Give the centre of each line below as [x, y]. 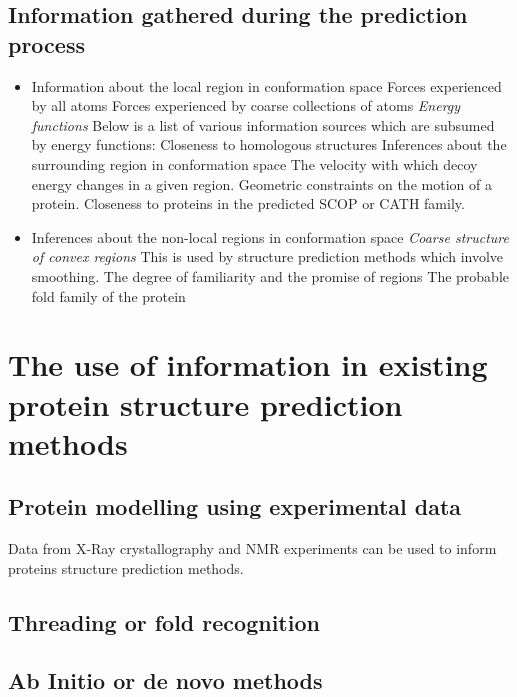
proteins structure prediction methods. [126, 567]
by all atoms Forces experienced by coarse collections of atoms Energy [246, 105]
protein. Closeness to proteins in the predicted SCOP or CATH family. [248, 203]
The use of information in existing [248, 364]
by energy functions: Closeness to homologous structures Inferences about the [269, 144]
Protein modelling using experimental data [235, 506]
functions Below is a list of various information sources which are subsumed [263, 124]
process [46, 43]
